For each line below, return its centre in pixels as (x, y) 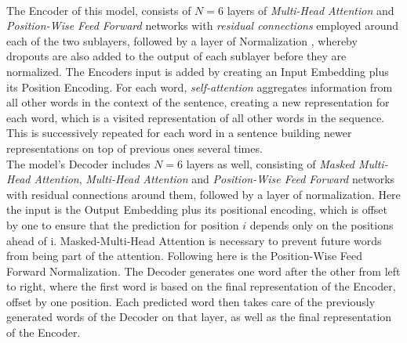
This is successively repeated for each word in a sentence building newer (179, 133)
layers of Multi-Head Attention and (311, 10)
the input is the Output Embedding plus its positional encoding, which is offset (197, 209)
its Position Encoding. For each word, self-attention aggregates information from (200, 87)
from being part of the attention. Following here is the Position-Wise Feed (185, 256)
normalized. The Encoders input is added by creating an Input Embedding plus (198, 71)
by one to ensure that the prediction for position (123, 224)
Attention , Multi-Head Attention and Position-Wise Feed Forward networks (214, 179)
